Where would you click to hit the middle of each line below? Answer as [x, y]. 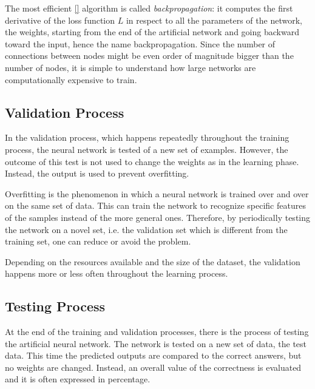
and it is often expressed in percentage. [78, 379]
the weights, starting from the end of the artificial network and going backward [152, 32]
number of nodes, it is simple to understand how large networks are [130, 67]
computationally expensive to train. [71, 79]
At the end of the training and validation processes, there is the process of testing [157, 332]
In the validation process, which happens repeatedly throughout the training [147, 137]
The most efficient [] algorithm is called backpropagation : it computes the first [149, 8]
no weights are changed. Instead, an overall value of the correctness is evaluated [153, 367]
